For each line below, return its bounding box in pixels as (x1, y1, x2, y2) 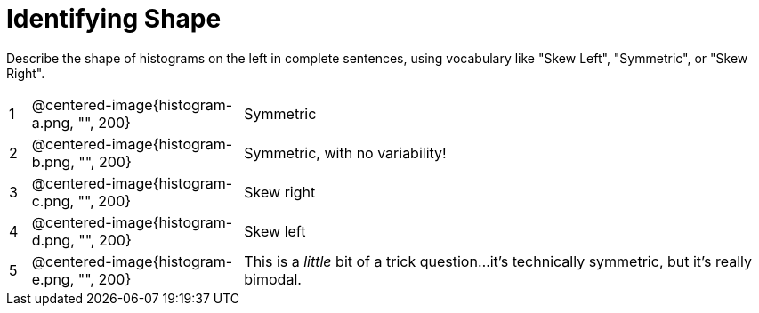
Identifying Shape (6, 4, 222, 34)
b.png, (31, 152, 75, 171)
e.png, (31, 269, 75, 288)
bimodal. (244, 269, 302, 288)
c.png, (31, 191, 75, 210)
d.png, (31, 230, 75, 249)
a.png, (31, 113, 74, 132)
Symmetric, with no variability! (244, 143, 447, 162)
